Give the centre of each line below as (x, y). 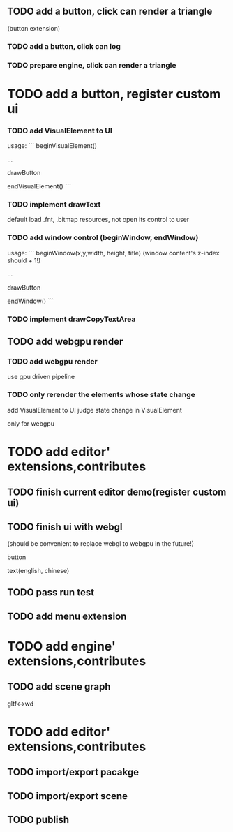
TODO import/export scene (67, 796)
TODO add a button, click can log (64, 46)
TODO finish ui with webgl (65, 527)
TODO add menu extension (67, 616)
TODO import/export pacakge (73, 772)
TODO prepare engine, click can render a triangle (92, 65)
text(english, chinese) (38, 571)
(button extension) (34, 28)
